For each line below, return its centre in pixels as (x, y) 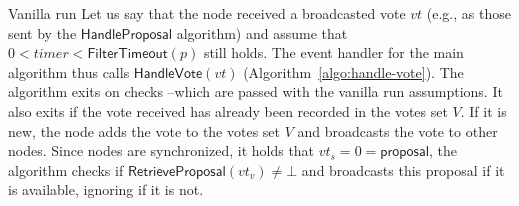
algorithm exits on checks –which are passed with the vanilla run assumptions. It (255, 91)
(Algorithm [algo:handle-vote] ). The (353, 71)
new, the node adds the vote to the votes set (144, 130)
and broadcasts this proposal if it (403, 169)
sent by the (42, 32)
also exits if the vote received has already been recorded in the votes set (228, 110)
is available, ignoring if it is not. (106, 189)
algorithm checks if (66, 169)
